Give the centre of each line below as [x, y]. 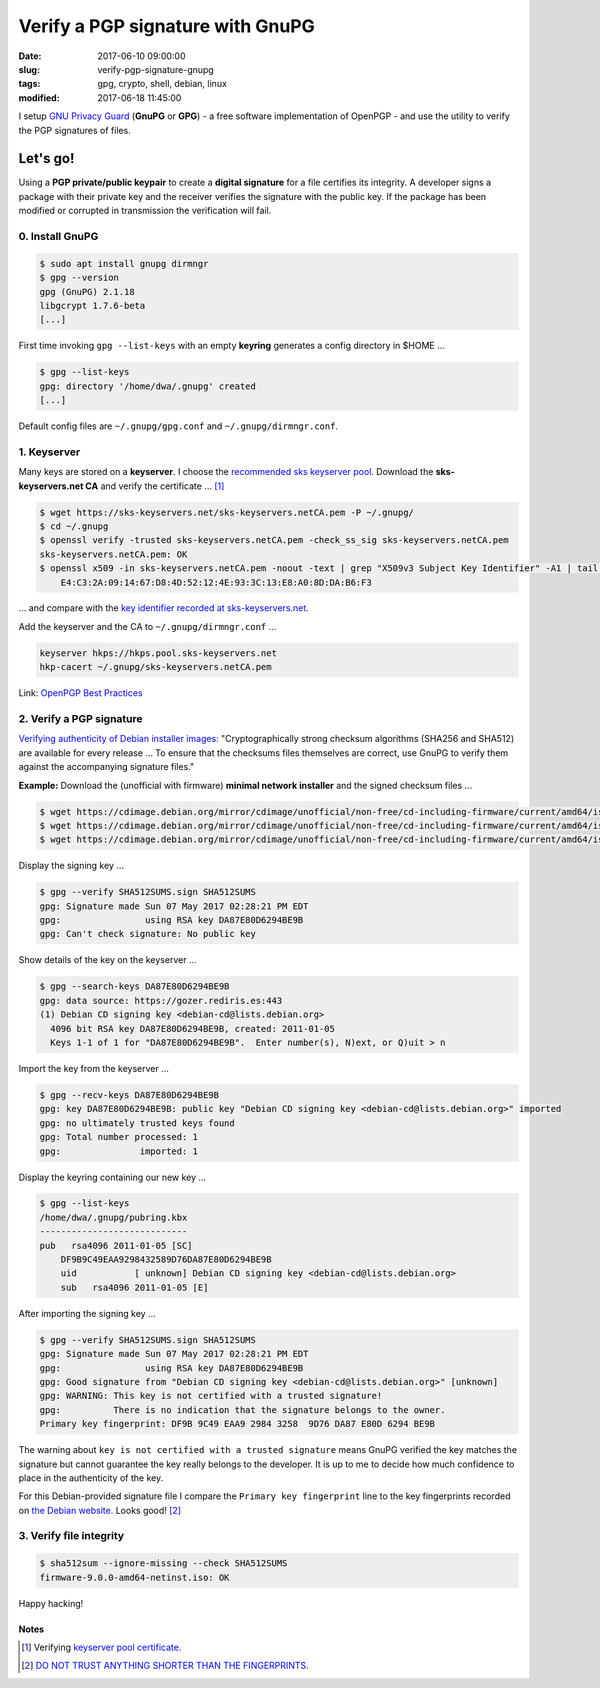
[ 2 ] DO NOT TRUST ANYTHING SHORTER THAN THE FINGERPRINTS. [165, 1666]
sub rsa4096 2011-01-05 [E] [134, 1287]
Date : [30, 56]
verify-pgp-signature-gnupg [155, 69]
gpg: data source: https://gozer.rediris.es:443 [161, 1000]
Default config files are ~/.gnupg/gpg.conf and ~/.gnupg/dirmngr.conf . [178, 426]
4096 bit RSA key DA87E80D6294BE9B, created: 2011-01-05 [192, 1028]
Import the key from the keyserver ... [94, 1068]
